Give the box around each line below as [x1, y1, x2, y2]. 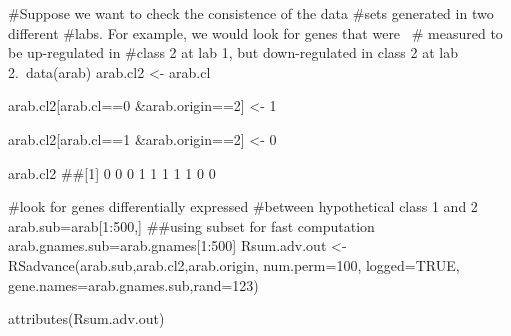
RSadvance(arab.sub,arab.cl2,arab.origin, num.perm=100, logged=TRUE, [8, 254, 460, 275]
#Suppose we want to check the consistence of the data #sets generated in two [8, 3, 494, 23]
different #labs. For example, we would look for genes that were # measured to [8, 22, 503, 43]
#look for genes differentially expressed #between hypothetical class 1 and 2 [8, 196, 478, 217]
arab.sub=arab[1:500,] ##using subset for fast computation [8, 215, 375, 236]
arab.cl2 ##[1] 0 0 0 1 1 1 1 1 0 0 [8, 162, 216, 183]
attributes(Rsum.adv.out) [8, 308, 165, 329]
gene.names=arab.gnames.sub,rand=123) [8, 274, 259, 295]
